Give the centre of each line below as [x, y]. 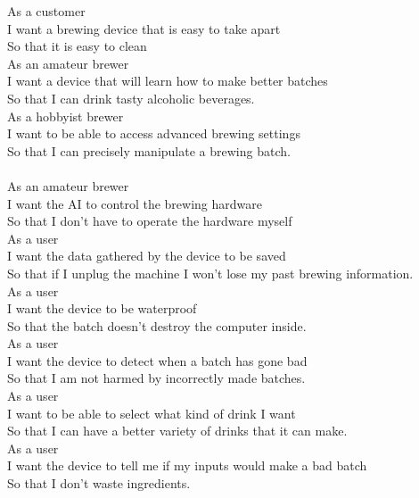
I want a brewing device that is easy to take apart [144, 28]
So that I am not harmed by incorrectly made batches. [156, 378]
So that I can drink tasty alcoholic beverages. [131, 98]
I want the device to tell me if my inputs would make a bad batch [187, 465]
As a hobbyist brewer [66, 116]
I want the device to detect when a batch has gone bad [157, 360]
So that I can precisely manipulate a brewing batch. [149, 150]
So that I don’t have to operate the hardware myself [150, 221]
